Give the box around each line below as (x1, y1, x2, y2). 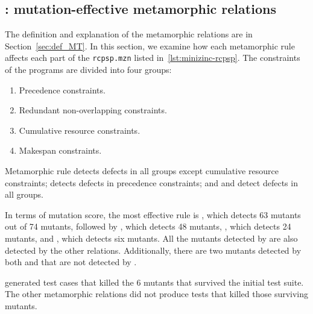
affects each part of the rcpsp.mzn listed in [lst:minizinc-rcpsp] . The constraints (5, 51, 300, 64)
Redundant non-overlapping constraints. (19, 104, 167, 116)
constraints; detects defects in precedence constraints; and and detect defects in (5, 176, 298, 189)
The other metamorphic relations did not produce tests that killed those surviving (5, 287, 309, 300)
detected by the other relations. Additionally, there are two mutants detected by (5, 243, 302, 256)
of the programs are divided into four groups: (5, 63, 172, 76)
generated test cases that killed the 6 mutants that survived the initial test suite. (5, 275, 304, 288)
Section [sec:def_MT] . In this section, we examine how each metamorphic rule (5, 39, 295, 52)
